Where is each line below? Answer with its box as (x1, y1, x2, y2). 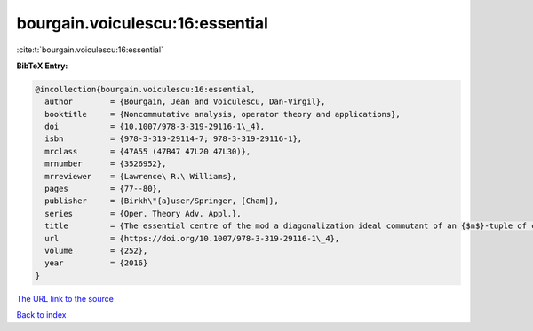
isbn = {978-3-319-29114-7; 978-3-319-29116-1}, (44, 134, 303, 144)
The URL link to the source (16, 293, 115, 303)
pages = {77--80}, (44, 184, 163, 194)
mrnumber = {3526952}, (44, 159, 167, 169)
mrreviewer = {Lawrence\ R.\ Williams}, (44, 171, 237, 181)
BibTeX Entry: (16, 60, 68, 71)
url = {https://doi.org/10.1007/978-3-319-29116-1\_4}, (44, 233, 340, 243)
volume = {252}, (44, 246, 148, 256)
